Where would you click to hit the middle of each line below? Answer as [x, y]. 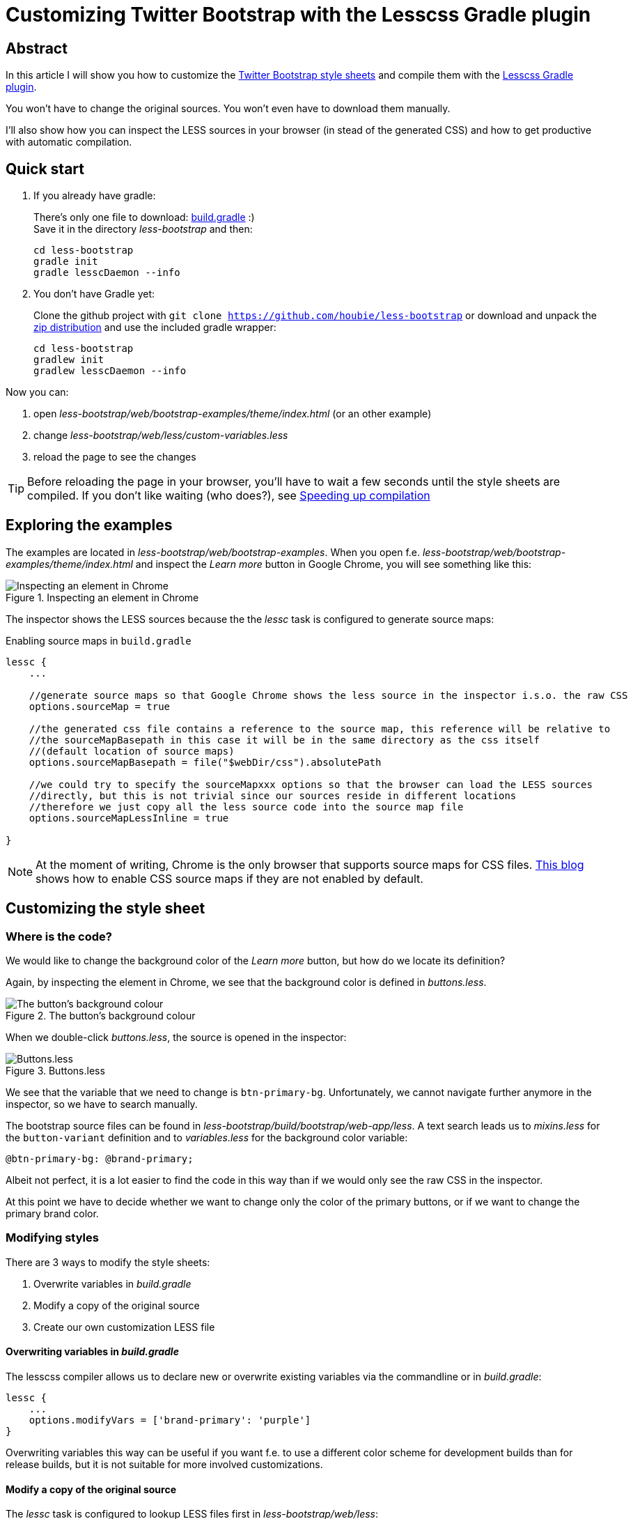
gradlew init [69, 360]
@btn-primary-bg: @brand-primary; [100, 1159]
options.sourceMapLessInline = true [129, 818]
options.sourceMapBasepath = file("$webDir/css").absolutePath [205, 762]
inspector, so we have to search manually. [102, 1104]
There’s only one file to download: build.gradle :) [144, 217]
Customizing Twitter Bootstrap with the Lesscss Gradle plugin [298, 15]
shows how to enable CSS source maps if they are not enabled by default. [229, 878]
